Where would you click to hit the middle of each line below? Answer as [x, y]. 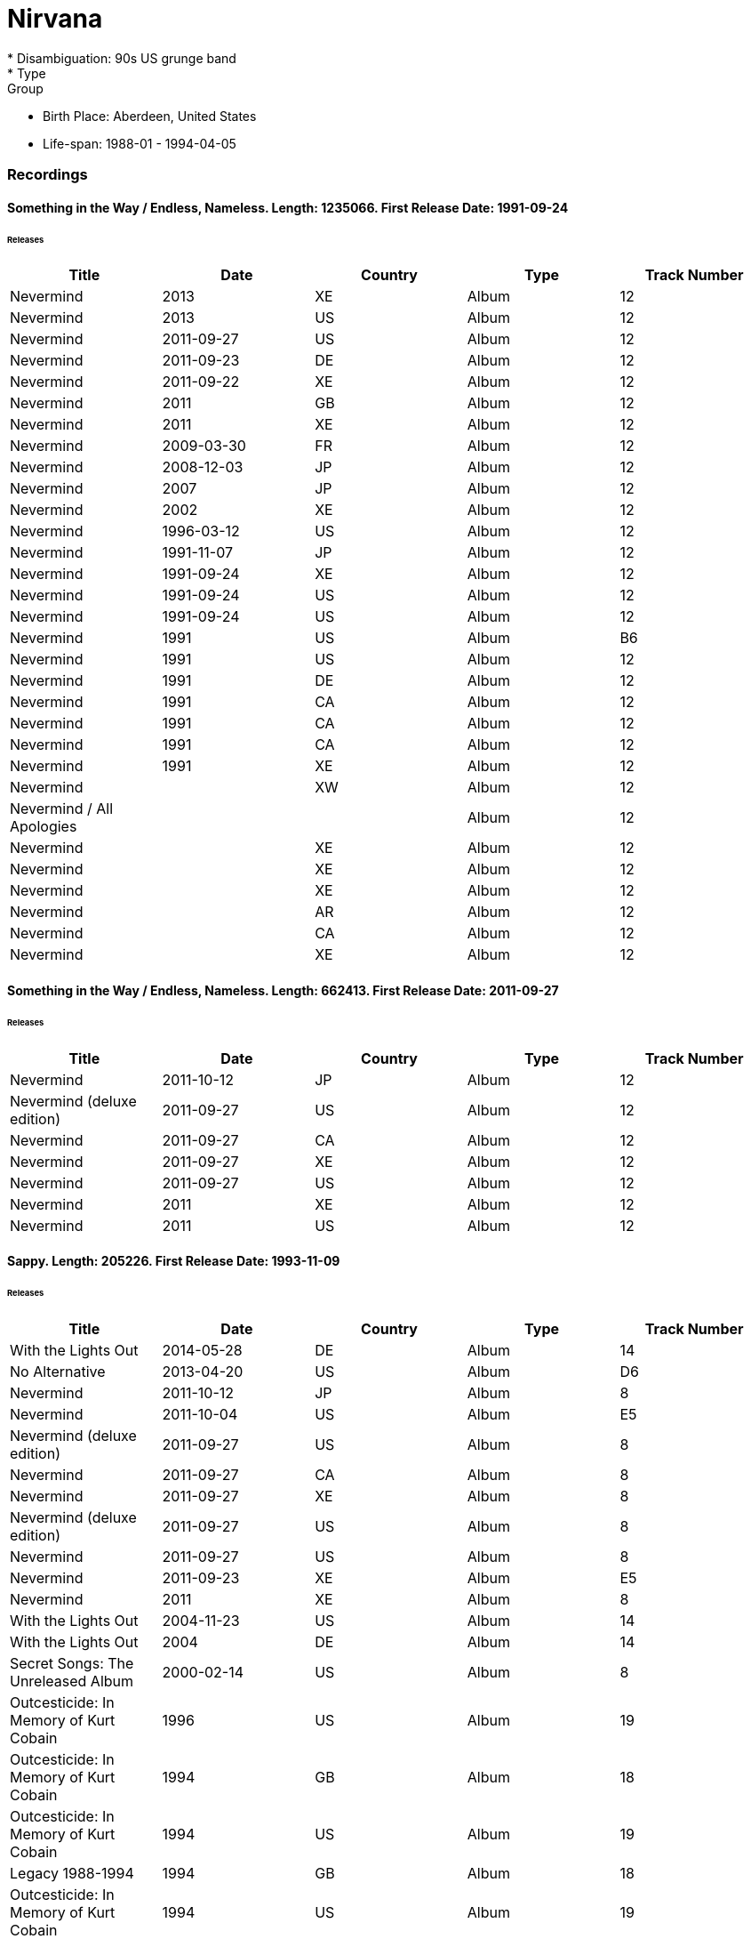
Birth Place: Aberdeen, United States [150, 116]
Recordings [48, 175]
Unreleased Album [72, 1682]
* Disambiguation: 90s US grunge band [122, 58]
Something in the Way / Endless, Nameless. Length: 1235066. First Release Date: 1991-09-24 [288, 207]
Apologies [44, 827]
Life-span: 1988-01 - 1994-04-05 [140, 143]
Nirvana [55, 19]
